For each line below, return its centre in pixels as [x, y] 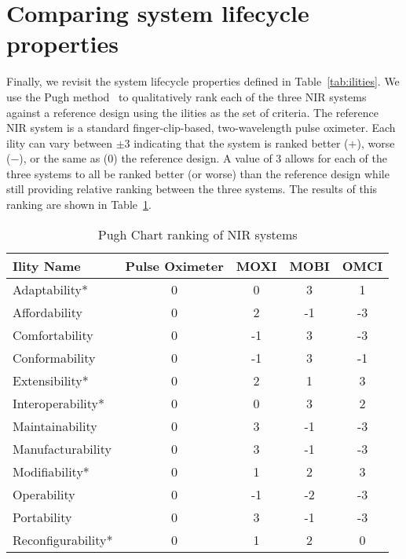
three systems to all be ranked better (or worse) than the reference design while [198, 173]
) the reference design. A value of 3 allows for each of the [250, 158]
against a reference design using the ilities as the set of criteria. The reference [192, 112]
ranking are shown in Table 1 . [79, 205]
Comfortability [53, 334]
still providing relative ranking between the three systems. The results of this [192, 189]
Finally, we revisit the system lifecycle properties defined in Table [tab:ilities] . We [203, 81]
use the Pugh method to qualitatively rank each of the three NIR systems [187, 96]
